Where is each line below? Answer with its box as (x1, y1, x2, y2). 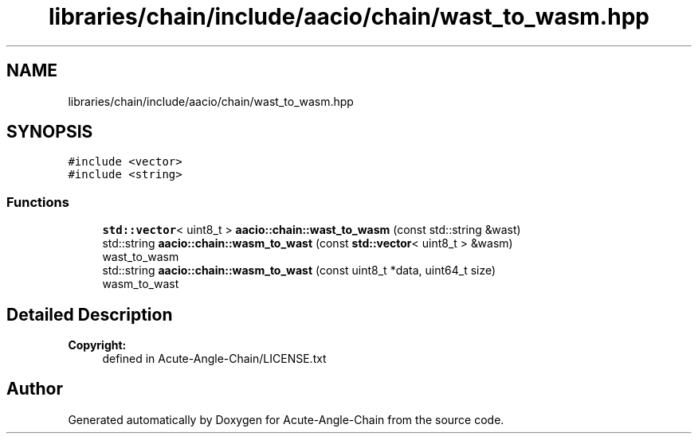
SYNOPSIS (6, 122, 93, 142)
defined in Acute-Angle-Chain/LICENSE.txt (102, 352, 327, 366)
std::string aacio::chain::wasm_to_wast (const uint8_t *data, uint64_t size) (102, 263, 496, 278)
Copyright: (68, 338, 127, 352)
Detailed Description (6, 304, 173, 325)
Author (6, 379, 63, 399)
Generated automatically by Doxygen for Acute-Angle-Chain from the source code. (68, 412, 504, 426)
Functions (6, 193, 69, 210)
